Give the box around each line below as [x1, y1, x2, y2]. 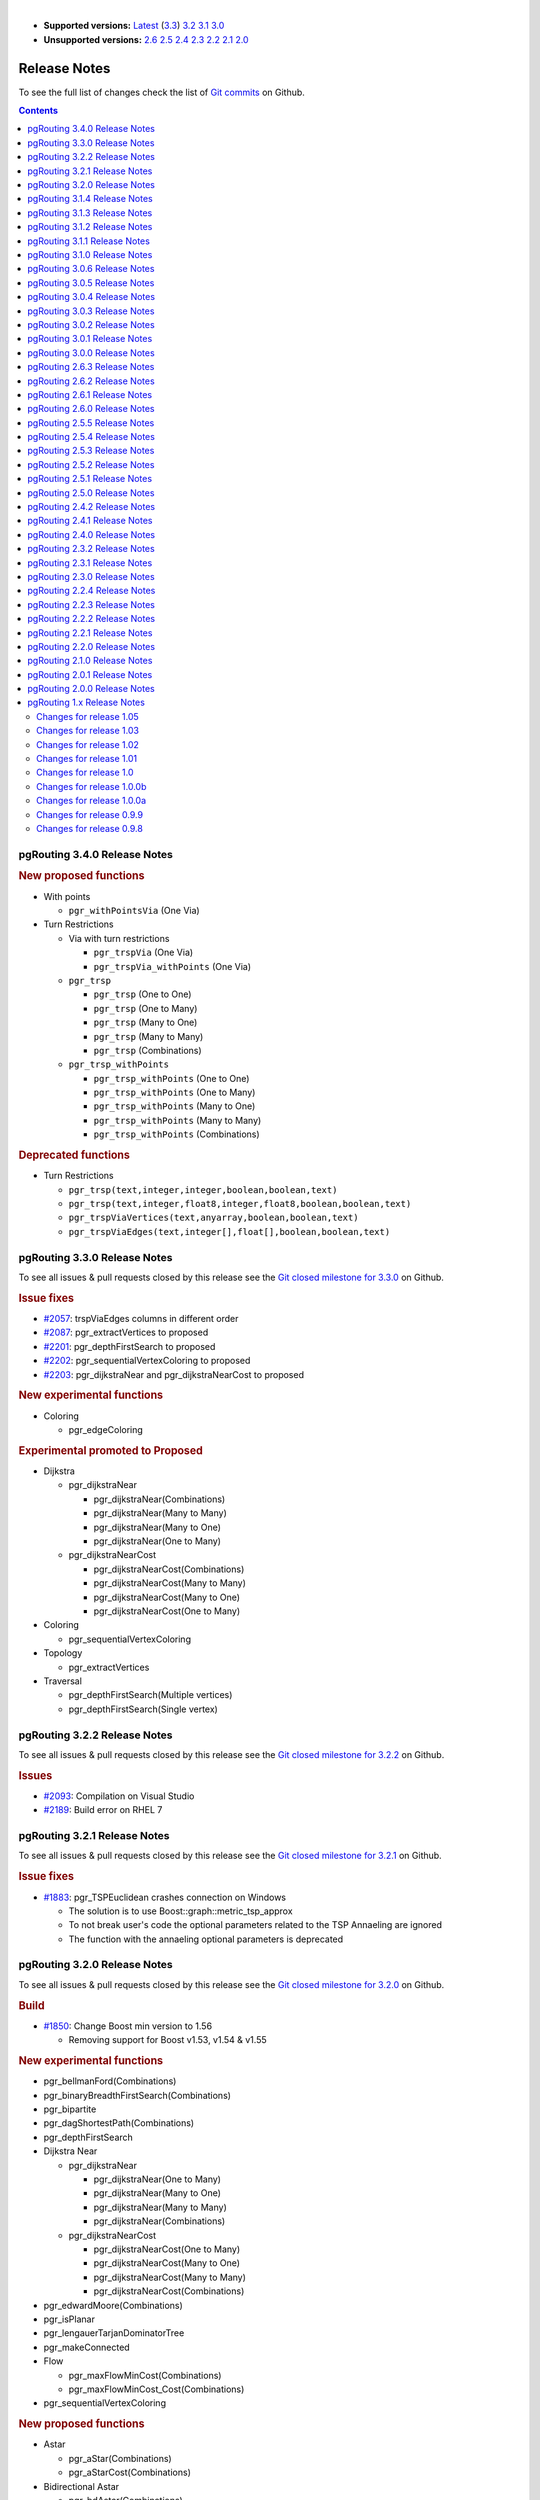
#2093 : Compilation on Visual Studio [43, 1790, 195, 1802]
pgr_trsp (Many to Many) [93, 1030, 204, 1042]
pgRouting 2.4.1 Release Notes [27, 515, 153, 527]
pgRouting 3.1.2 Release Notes [27, 221, 153, 233]
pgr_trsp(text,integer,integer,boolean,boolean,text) [68, 1184, 338, 1195]
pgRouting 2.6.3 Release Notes [27, 361, 155, 373]
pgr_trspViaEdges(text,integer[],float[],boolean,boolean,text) [68, 1226, 391, 1237]
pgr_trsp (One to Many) [93, 1002, 198, 1014]
